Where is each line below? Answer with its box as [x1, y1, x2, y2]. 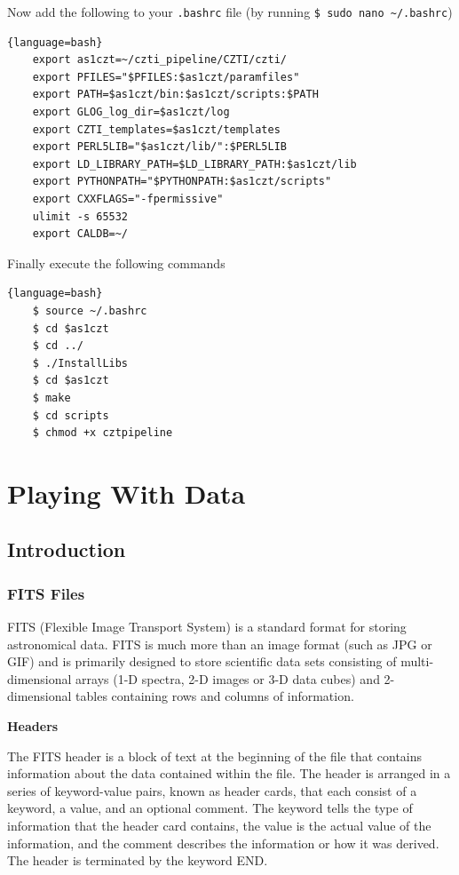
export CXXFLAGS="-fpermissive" [32, 193, 224, 205]
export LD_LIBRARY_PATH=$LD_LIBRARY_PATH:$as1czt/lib [32, 157, 357, 171]
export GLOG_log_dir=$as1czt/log [32, 106, 230, 119]
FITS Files [7, 582, 85, 604]
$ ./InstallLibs [32, 356, 129, 370]
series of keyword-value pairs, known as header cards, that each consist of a [7, 781, 417, 799]
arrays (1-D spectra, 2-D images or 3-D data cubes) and [75, 669, 380, 688]
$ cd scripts [32, 409, 109, 422]
